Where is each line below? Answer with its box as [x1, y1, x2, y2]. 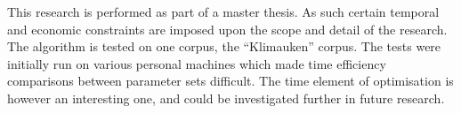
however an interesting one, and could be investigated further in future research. [7, 88, 445, 107]
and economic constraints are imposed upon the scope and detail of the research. [7, 19, 448, 38]
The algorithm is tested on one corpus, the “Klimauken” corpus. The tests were [7, 37, 441, 56]
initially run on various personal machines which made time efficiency [7, 54, 386, 72]
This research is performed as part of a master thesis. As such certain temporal [7, 3, 440, 20]
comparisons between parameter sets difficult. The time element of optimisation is [7, 72, 454, 90]
